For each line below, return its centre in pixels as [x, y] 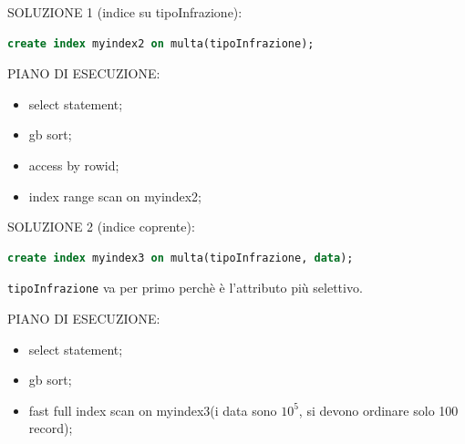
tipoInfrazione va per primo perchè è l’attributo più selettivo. [185, 288]
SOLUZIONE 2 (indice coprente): [101, 227]
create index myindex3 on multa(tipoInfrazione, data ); [181, 258]
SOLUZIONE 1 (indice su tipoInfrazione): [125, 12]
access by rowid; [74, 165]
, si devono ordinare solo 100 [378, 410]
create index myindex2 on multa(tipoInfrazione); [161, 43]
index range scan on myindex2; [115, 196]
